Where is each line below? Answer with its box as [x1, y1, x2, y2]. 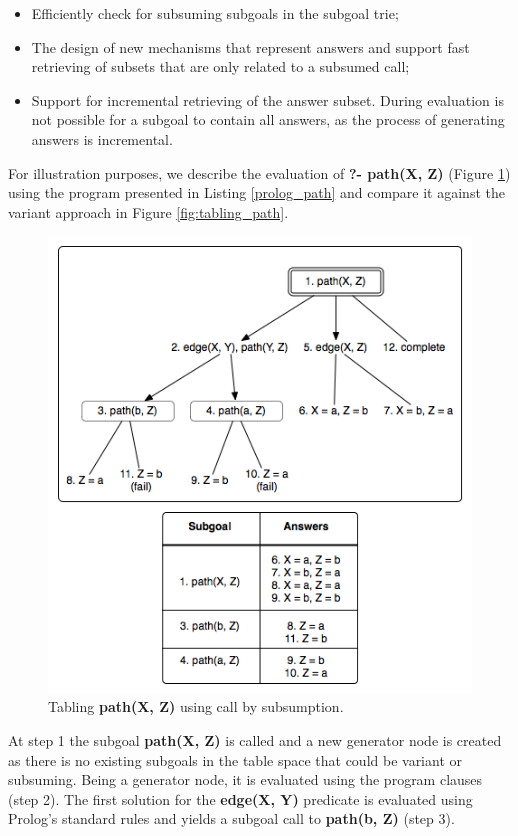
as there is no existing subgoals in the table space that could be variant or [8, 749, 463, 770]
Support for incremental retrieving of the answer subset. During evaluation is [31, 89, 504, 110]
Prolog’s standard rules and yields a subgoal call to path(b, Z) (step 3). [8, 808, 455, 829]
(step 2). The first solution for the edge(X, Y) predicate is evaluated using [8, 788, 473, 809]
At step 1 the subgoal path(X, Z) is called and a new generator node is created [8, 730, 502, 751]
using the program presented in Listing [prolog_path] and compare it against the [8, 182, 505, 203]
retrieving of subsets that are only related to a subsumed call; [31, 56, 410, 77]
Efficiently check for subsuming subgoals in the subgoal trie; [31, 3, 399, 23]
